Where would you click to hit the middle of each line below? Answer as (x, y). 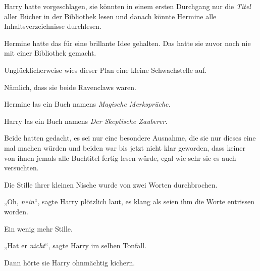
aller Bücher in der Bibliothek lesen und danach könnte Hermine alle (110, 16)
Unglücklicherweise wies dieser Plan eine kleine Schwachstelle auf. (106, 70)
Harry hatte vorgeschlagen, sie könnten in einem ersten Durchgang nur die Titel (127, 6)
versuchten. (21, 168)
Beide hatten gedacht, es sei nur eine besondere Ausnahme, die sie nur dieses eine (130, 138)
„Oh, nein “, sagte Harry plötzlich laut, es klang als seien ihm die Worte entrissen (129, 201)
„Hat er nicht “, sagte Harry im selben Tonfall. (75, 245)
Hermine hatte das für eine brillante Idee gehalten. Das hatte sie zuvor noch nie (127, 43)
